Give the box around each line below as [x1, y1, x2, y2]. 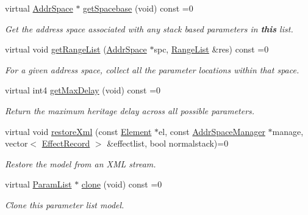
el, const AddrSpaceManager [159, 125, 265, 137]
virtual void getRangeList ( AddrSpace [5, 43, 147, 56]
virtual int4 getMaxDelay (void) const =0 [5, 84, 161, 97]
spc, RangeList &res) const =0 [154, 43, 269, 56]
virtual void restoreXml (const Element [5, 125, 152, 137]
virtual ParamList [5, 178, 72, 191]
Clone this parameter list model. [5, 198, 124, 211]
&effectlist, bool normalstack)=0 [107, 137, 229, 150]
